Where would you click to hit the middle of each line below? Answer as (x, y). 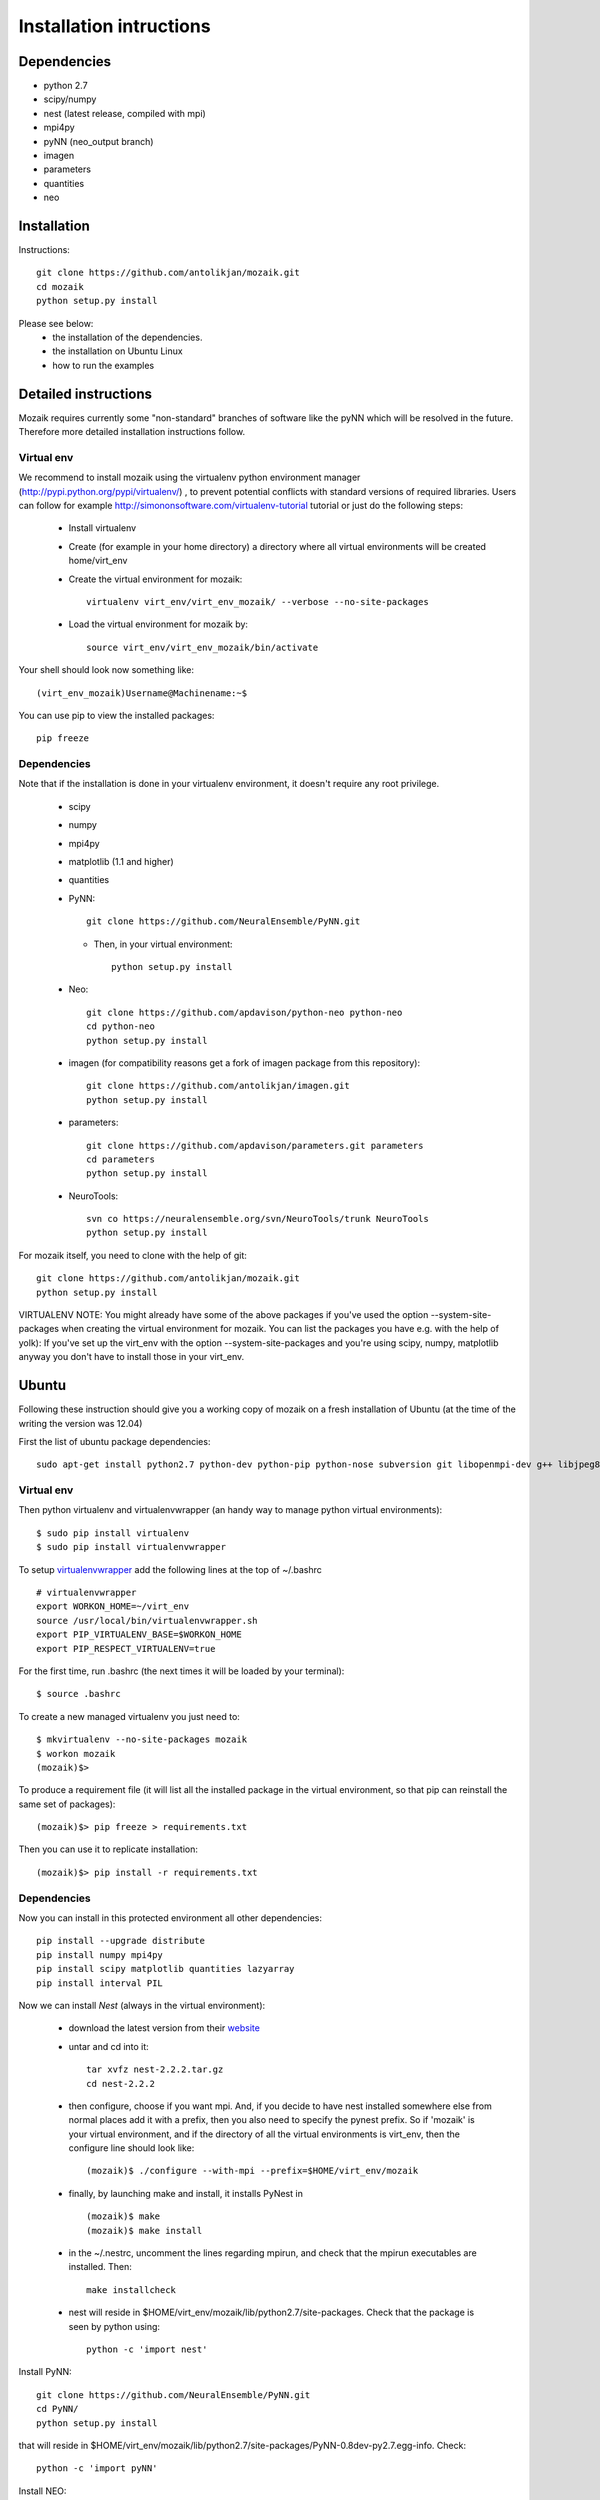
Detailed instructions (85, 393)
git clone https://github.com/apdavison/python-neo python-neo (244, 1012)
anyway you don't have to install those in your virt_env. (131, 1357)
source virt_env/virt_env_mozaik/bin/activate (202, 647)
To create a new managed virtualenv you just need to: (129, 1716)
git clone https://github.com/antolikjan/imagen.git (218, 1086)
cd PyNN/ (57, 2409)
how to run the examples (103, 365)
